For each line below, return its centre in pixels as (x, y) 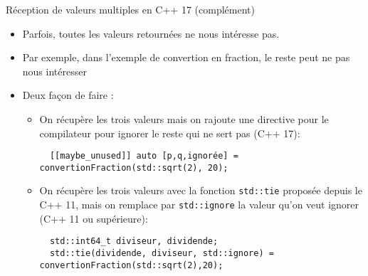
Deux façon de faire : (68, 95)
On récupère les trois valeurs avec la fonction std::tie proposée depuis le (201, 190)
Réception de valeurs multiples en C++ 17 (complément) (130, 9)
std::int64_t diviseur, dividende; (134, 241)
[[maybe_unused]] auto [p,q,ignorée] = (144, 156)
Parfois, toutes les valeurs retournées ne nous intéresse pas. (151, 33)
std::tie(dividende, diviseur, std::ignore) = (162, 254)
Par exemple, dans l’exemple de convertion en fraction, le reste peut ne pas (186, 57)
